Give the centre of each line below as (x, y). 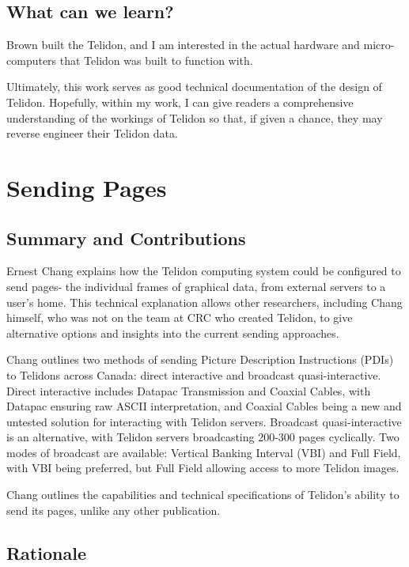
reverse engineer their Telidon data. (92, 133)
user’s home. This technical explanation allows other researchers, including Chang (204, 302)
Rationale (46, 552)
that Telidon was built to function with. (156, 60)
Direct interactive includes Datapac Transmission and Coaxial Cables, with (189, 390)
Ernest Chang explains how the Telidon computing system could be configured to (204, 271)
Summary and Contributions (126, 238)
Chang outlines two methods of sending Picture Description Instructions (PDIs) (200, 359)
